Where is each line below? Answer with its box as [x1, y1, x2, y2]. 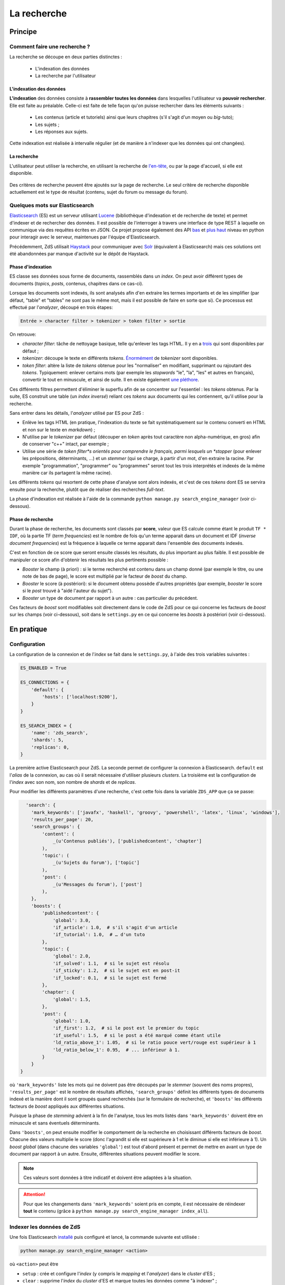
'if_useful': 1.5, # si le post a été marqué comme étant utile [52, 1032, 221, 1038]
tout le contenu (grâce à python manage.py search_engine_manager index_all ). [23, 1208, 209, 1214]
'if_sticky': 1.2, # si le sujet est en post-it [52, 968, 180, 974]
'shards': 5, [31, 737, 64, 743]
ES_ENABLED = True [20, 665, 67, 671]
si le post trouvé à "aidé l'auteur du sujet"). [22, 588, 113, 594]
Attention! [23, 1191, 46, 1198]
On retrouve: [9, 332, 36, 338]
